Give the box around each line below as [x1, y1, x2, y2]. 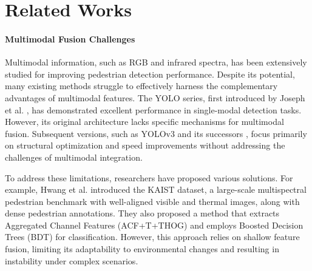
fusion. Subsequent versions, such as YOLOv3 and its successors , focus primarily [5, 127, 307, 139]
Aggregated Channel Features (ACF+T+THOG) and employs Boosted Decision [5, 218, 304, 231]
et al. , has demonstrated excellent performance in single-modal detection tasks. [5, 103, 302, 116]
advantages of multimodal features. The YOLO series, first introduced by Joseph [5, 91, 305, 104]
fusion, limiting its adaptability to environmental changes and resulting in [5, 243, 279, 255]
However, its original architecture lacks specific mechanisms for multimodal [5, 115, 284, 128]
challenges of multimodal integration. [5, 150, 143, 163]
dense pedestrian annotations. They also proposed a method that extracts [5, 207, 280, 219]
